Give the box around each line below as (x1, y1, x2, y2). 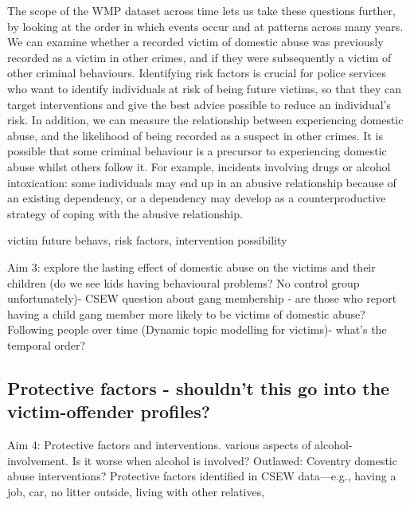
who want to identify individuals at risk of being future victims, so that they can (7, 80, 402, 96)
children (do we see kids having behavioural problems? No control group (7, 274, 360, 291)
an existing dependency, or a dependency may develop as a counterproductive (7, 190, 386, 206)
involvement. (7, 452, 68, 468)
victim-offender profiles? (7, 399, 211, 424)
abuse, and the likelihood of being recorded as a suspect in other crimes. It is (7, 127, 383, 143)
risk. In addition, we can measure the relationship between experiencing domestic (7, 112, 404, 128)
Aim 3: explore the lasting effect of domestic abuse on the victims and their (7, 258, 376, 275)
